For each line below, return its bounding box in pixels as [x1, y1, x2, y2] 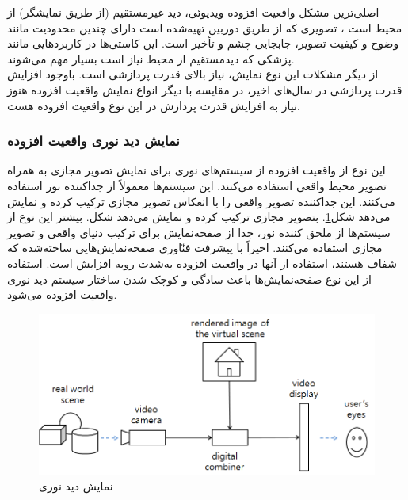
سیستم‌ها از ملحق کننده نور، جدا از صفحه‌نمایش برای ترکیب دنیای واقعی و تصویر [7, 223, 391, 240]
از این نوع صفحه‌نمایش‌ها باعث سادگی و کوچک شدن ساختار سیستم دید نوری [7, 270, 372, 287]
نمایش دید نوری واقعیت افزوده [7, 131, 180, 151]
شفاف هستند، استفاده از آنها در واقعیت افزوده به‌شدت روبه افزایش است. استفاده [7, 254, 397, 271]
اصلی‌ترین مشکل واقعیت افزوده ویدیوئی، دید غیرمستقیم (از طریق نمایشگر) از [7, 4, 379, 20]
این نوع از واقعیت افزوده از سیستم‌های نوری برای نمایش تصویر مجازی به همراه [7, 162, 386, 178]
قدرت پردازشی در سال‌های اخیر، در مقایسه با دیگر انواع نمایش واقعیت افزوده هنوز [7, 81, 402, 97]
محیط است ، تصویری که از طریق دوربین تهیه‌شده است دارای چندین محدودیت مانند [7, 19, 402, 36]
